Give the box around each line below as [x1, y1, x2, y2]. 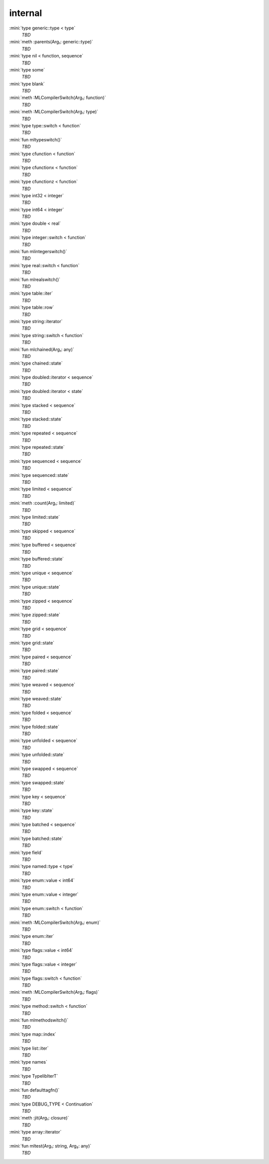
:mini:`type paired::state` [9, 668, 60, 674]
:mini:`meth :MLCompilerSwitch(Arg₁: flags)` [9, 989, 100, 995]
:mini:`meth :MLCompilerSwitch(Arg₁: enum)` [9, 919, 101, 925]
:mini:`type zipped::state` [9, 612, 61, 618]
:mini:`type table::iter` [9, 290, 53, 297]
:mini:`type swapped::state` [9, 779, 65, 785]
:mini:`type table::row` [9, 305, 54, 311]
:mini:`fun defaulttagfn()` [9, 1087, 60, 1093]
